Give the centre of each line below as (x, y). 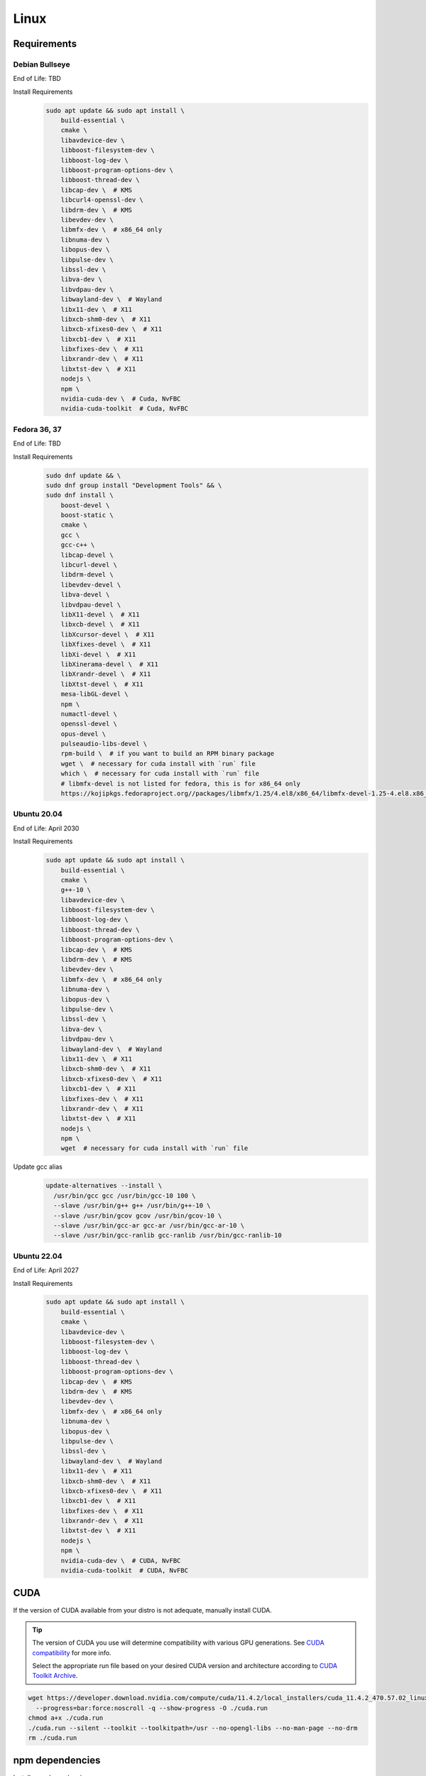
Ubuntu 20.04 (38, 814)
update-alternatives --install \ (104, 1186)
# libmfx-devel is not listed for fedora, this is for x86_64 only (181, 784)
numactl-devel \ (89, 714)
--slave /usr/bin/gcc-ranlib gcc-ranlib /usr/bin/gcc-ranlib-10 (168, 1235)
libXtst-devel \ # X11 (102, 684)
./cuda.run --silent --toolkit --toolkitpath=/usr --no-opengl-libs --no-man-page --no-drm (193, 1728)
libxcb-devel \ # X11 (100, 624)
